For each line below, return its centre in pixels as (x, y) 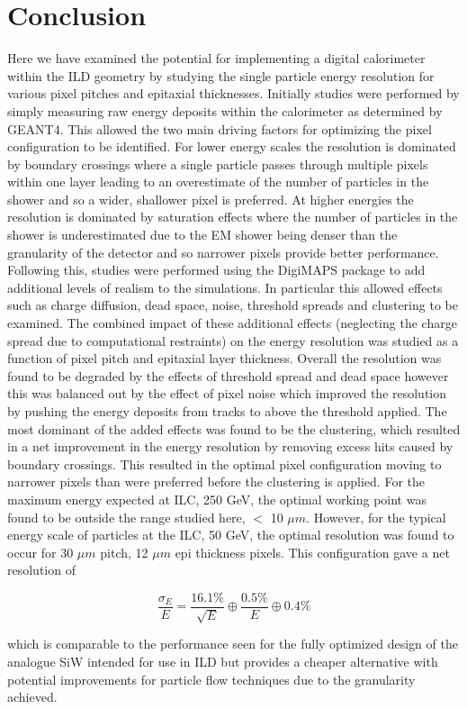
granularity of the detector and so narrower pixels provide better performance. (223, 252)
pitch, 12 (124, 552)
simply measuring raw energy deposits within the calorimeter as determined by (225, 110)
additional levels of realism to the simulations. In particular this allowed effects (225, 287)
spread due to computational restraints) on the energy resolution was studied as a (233, 340)
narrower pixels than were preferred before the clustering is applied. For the (216, 482)
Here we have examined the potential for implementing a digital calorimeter (216, 58)
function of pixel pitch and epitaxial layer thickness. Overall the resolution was (225, 358)
